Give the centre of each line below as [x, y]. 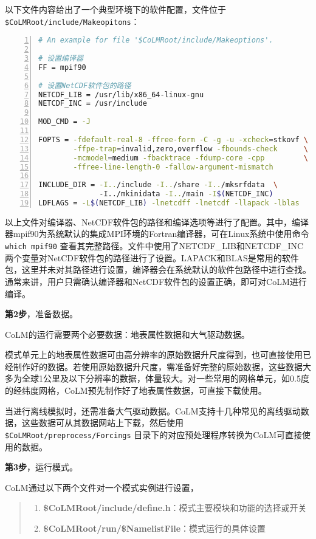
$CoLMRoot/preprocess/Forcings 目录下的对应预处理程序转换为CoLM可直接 [153, 434]
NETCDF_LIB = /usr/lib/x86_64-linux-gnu [121, 94]
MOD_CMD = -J [64, 122]
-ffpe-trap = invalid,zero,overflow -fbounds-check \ [191, 149]
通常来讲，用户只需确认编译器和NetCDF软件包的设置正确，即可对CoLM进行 [156, 281]
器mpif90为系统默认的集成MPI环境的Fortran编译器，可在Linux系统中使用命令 [157, 234]
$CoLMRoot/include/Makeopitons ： [72, 21]
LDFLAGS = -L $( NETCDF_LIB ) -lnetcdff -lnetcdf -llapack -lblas [169, 203]
